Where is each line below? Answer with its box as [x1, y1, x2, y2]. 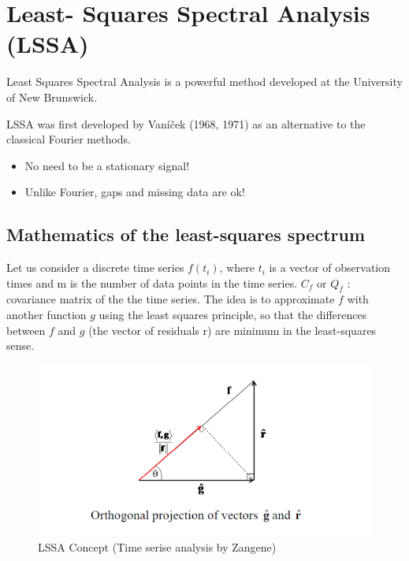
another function [6, 307, 87, 323]
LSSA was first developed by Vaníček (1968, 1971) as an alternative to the [6, 115, 366, 132]
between [6, 321, 46, 338]
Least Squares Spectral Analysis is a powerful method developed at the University [6, 73, 403, 90]
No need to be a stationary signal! [24, 157, 190, 173]
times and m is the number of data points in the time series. [6, 274, 298, 291]
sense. [6, 337, 35, 354]
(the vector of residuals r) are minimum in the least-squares [88, 321, 377, 338]
